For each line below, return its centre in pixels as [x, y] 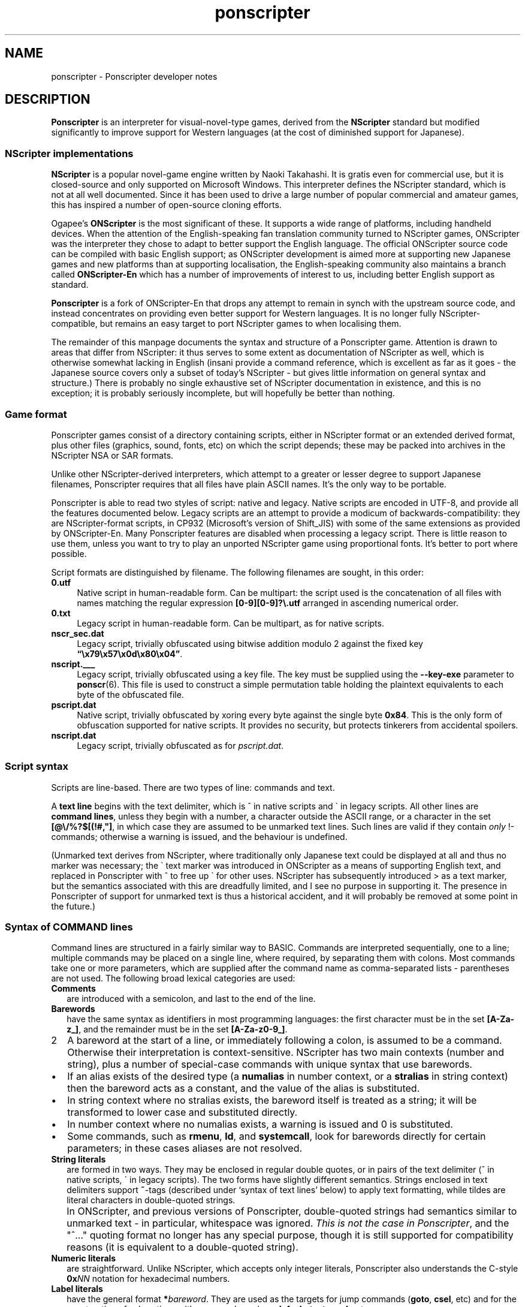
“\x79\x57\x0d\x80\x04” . [130, 653]
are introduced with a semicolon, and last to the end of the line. [191, 999]
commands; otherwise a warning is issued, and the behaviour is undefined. [199, 836]
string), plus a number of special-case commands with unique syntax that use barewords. [270, 1064]
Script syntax [37, 767]
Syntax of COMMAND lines [69, 927]
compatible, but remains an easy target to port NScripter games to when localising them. [226, 324]
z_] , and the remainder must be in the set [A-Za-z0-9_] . [177, 1029]
